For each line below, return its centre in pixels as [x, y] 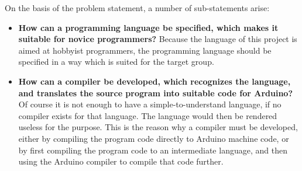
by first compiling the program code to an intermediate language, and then [153, 150]
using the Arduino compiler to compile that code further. [121, 161]
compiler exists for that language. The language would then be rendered [148, 115]
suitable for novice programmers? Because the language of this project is [158, 39]
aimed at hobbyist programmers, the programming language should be [145, 50]
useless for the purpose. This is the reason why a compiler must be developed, [158, 127]
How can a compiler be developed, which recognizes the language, [155, 81]
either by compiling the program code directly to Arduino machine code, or [154, 138]
